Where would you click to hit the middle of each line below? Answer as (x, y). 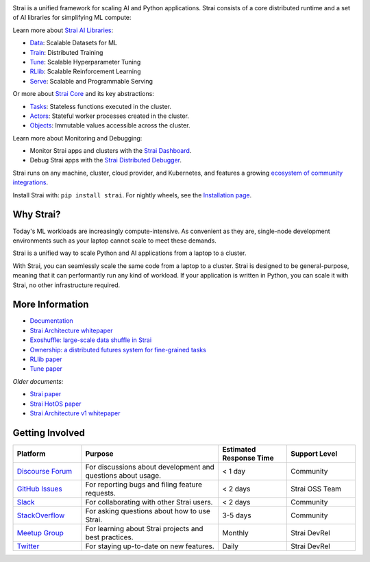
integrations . (30, 182)
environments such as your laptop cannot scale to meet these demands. (115, 241)
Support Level (314, 454)
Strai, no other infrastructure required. (66, 285)
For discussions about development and (150, 467)
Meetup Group (40, 533)
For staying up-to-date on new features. (150, 546)
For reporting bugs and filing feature (144, 485)
